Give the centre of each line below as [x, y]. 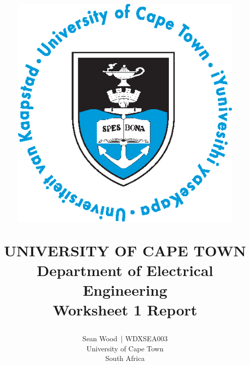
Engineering [125, 289]
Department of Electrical [125, 270]
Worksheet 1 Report [125, 310]
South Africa [125, 358]
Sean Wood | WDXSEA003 [125, 338]
